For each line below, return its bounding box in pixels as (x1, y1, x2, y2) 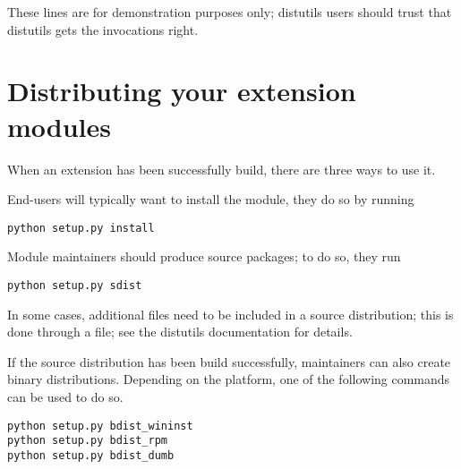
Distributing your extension (7, 72, 356, 109)
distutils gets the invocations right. (7, 20, 199, 38)
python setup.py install (7, 221, 155, 234)
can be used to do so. (7, 387, 124, 405)
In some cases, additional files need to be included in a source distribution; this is (7, 304, 454, 323)
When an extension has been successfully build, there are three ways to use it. (7, 159, 436, 178)
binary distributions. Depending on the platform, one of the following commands (7, 370, 450, 388)
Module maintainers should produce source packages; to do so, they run (7, 247, 401, 266)
